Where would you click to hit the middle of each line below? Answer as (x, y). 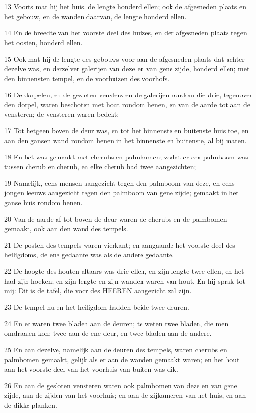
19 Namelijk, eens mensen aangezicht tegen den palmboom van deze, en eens (120, 183)
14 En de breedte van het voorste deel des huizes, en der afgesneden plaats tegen (126, 33)
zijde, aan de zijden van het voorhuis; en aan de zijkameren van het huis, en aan (125, 395)
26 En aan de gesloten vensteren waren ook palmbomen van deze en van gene (121, 385)
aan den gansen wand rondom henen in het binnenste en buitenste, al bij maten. (126, 140)
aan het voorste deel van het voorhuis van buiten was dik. (91, 369)
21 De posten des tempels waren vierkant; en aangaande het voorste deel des (120, 245)
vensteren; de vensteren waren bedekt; (62, 114)
